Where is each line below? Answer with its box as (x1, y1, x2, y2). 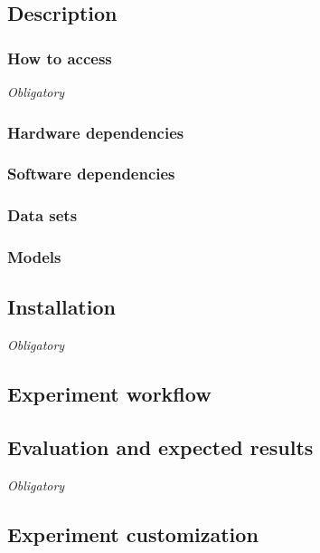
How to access (7, 46, 112, 69)
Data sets (7, 204, 78, 227)
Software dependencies (7, 162, 175, 185)
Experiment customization (7, 519, 259, 548)
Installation (7, 293, 116, 321)
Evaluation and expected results (7, 432, 314, 461)
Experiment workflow (7, 380, 212, 408)
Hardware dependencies (7, 121, 184, 143)
